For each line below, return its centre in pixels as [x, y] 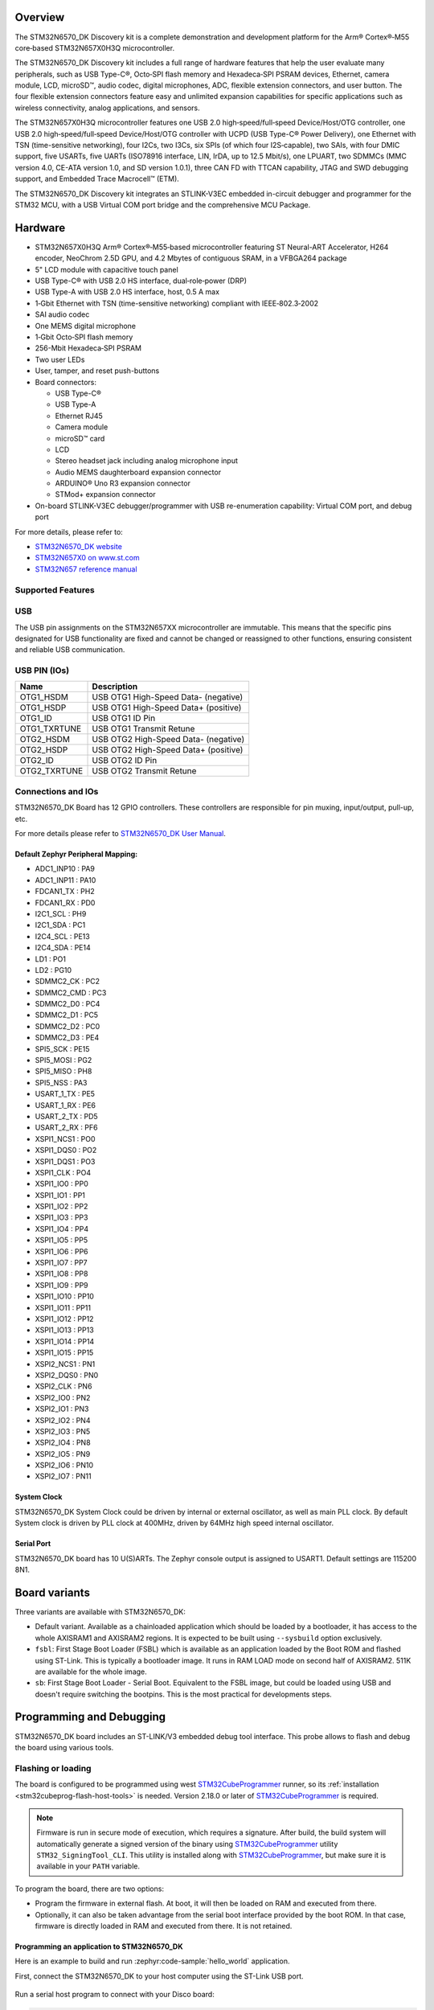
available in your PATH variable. [88, 1866]
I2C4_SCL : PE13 [62, 936]
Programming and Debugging [90, 1717]
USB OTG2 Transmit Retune [144, 771]
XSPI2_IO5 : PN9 [63, 1454]
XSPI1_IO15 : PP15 [64, 1353]
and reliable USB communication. [70, 650]
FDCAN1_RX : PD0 [65, 902]
